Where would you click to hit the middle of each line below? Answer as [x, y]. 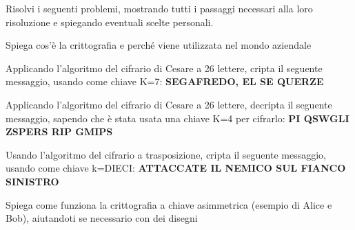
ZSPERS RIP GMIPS [59, 131]
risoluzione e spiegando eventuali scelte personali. [110, 22]
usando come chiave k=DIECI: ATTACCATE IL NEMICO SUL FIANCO [176, 168]
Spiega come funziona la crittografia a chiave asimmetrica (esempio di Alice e [169, 204]
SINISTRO [32, 181]
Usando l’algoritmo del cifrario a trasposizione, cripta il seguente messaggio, [166, 154]
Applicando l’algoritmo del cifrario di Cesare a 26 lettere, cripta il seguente [164, 68]
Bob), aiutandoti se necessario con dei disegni [102, 218]
